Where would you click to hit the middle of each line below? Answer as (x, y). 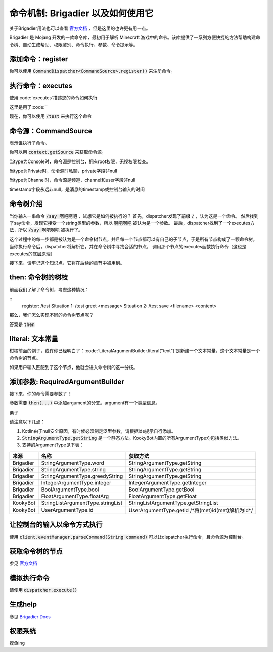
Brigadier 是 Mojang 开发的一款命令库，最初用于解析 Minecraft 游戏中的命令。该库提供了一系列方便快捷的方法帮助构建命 (135, 37)
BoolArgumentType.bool (70, 490)
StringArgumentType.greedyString (82, 476)
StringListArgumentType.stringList (82, 503)
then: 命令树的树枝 (39, 277)
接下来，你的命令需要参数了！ (40, 394)
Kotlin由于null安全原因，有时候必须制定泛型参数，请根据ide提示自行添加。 (99, 431)
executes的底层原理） (32, 254)
